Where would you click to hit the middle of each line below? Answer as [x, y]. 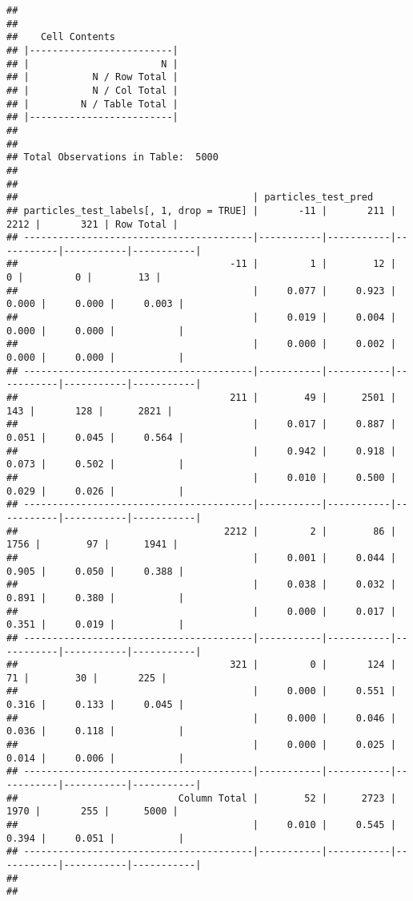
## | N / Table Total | [92, 104]
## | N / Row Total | [92, 77]
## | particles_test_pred [190, 198]
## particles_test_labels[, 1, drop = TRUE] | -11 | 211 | [201, 210]
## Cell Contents [61, 37]
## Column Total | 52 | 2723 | [201, 798]
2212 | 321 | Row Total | [92, 224]
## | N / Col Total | [92, 90]
